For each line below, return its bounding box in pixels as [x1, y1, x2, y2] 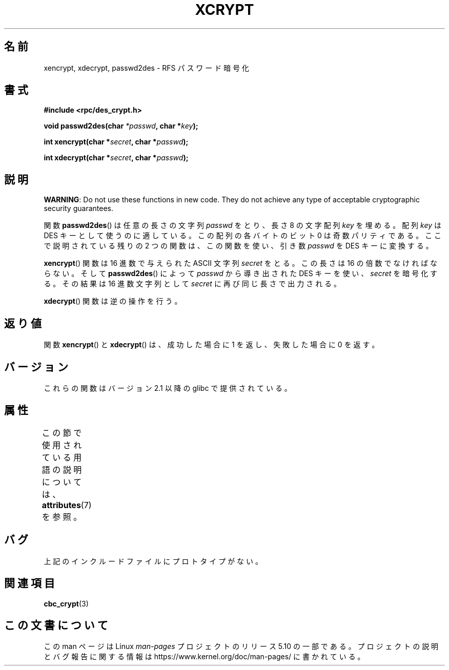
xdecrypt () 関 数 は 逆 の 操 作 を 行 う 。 [44, 297, 182, 306]
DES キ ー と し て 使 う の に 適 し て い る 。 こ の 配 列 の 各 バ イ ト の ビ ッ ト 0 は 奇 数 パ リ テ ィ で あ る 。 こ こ [44, 231, 442, 240]
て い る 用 [42, 452, 82, 463]
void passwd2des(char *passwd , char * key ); [44, 121, 198, 131]
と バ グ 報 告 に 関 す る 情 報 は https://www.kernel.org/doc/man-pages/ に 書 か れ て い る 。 [44, 652, 365, 661]
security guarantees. [44, 204, 113, 213]
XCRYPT [195, 1, 254, 18]
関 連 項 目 [4, 577, 55, 590]
